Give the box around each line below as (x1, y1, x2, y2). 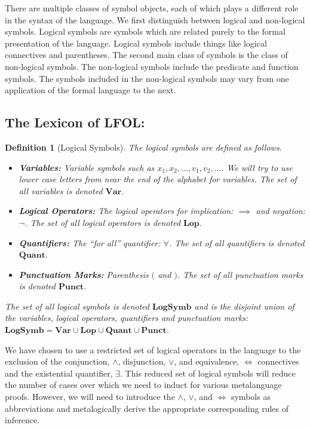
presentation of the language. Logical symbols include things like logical (5, 36, 267, 49)
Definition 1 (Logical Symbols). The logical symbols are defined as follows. (5, 140, 282, 153)
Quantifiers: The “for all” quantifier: (19, 236, 161, 249)
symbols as (231, 390, 271, 403)
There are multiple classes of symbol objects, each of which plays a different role (5, 2, 299, 14)
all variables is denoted (19, 184, 103, 197)
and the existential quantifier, (5, 366, 113, 379)
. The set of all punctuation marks (177, 268, 303, 280)
